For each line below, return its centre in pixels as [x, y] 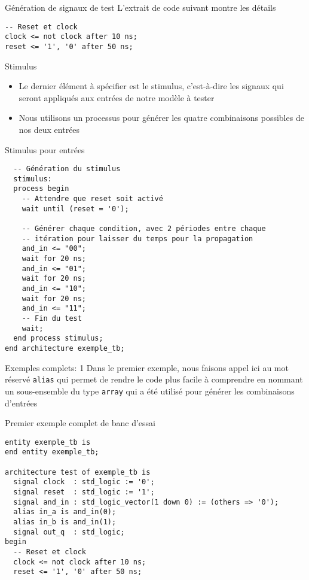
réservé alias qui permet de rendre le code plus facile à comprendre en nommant [154, 379]
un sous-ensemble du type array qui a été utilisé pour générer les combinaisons [150, 391]
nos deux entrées [49, 129]
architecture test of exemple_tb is [78, 472]
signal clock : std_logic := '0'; [84, 482]
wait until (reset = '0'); [75, 209]
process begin [41, 189]
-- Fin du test [52, 318]
